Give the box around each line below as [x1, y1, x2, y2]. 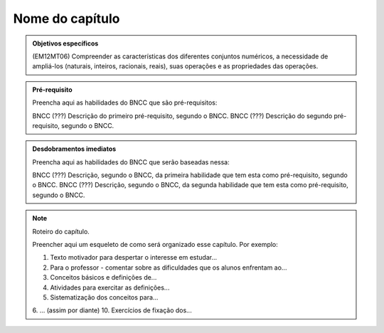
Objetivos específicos [32, 39, 99, 48]
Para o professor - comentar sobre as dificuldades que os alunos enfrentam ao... [50, 263, 287, 272]
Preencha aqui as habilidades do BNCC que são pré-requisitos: [32, 98, 218, 107]
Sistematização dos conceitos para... [50, 292, 159, 302]
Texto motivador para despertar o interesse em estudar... [50, 253, 218, 262]
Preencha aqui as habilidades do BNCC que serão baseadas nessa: [32, 157, 230, 166]
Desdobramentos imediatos [32, 144, 117, 153]
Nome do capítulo [13, 11, 120, 26]
